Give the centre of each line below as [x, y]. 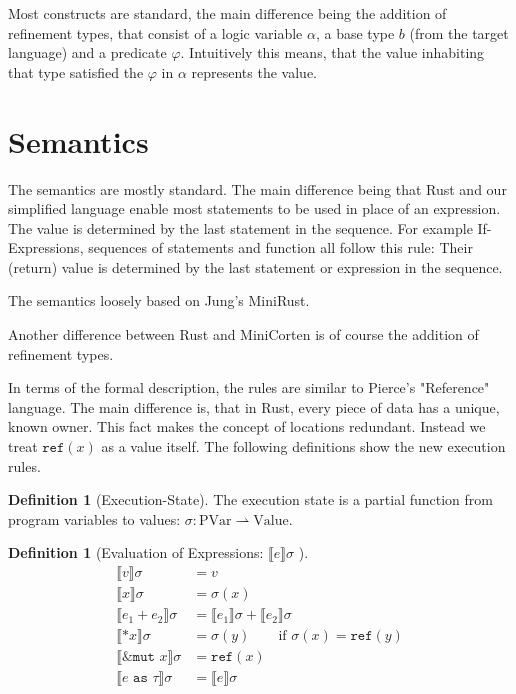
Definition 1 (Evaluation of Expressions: [136, 552]
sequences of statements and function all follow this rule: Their [280, 247]
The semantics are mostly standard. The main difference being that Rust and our [257, 188]
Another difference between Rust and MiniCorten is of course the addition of [243, 334]
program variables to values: [94, 518]
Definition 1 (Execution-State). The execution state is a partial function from [250, 499]
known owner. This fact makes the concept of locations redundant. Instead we [247, 426]
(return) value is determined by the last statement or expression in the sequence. [255, 266]
